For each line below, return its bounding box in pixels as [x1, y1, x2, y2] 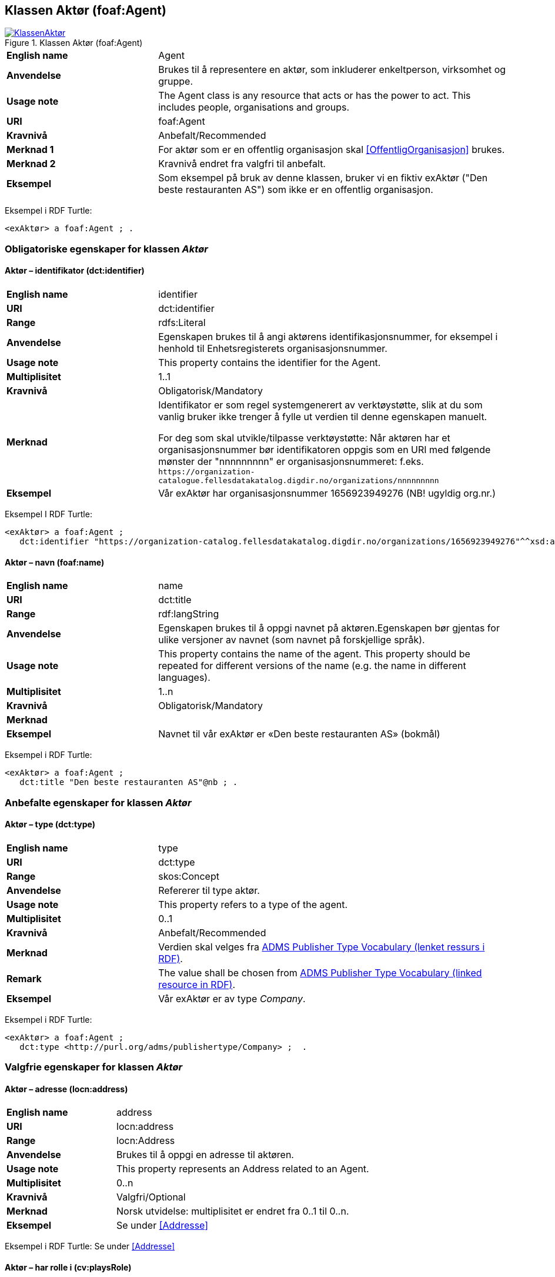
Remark [6, 972, 42, 985]
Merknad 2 [6, 158, 56, 170]
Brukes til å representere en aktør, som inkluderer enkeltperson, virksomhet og [158, 64, 506, 76]
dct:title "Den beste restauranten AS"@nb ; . [19, 777, 238, 787]
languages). [158, 671, 210, 684]
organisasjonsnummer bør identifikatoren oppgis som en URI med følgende [158, 444, 491, 456]
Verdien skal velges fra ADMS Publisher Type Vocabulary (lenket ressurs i [158, 940, 485, 953]
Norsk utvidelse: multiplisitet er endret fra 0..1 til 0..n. [116, 1205, 349, 1218]
